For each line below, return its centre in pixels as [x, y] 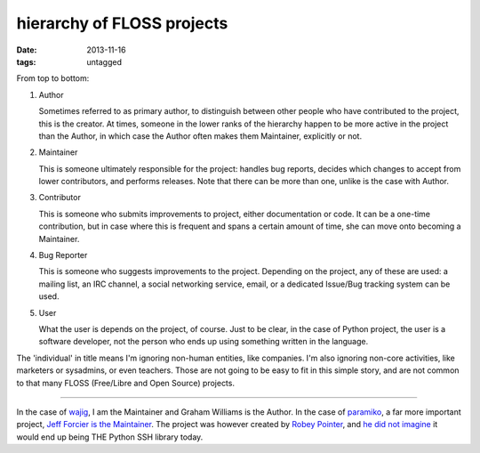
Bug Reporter [63, 255]
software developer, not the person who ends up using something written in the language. [204, 342]
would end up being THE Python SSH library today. [110, 437]
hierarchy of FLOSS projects [122, 23]
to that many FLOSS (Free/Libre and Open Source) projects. [126, 383]
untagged [104, 61]
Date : [27, 50]
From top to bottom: [53, 78]
